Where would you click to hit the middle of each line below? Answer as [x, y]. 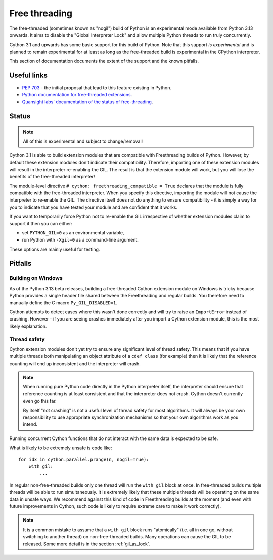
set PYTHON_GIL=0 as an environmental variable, [73, 232]
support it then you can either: [41, 223]
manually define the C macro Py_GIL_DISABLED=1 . [63, 303]
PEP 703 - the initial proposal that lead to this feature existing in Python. [97, 88]
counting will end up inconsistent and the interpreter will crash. [75, 363]
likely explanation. [28, 326]
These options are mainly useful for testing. [55, 249]
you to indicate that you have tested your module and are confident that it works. [94, 207]
